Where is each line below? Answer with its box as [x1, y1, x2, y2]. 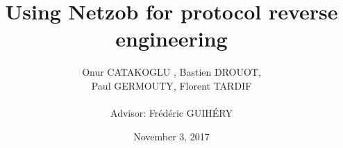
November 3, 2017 [133, 129, 210, 143]
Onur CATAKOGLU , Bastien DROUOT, [82, 65, 261, 79]
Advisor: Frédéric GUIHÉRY [110, 106, 233, 120]
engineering [115, 24, 228, 53]
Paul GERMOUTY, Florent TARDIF [91, 78, 252, 92]
